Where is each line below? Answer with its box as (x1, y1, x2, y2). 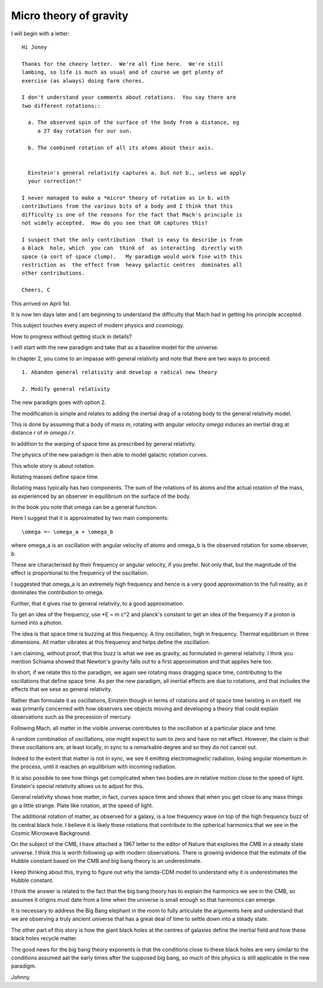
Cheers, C (22, 287, 50, 293)
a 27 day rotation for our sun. (37, 127, 133, 134)
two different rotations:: (22, 102, 101, 109)
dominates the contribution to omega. (11, 589, 104, 596)
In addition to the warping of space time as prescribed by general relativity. (11, 440, 197, 447)
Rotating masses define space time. (11, 473, 100, 480)
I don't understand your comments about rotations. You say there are (22, 94, 236, 101)
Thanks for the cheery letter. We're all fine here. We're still (22, 60, 224, 67)
